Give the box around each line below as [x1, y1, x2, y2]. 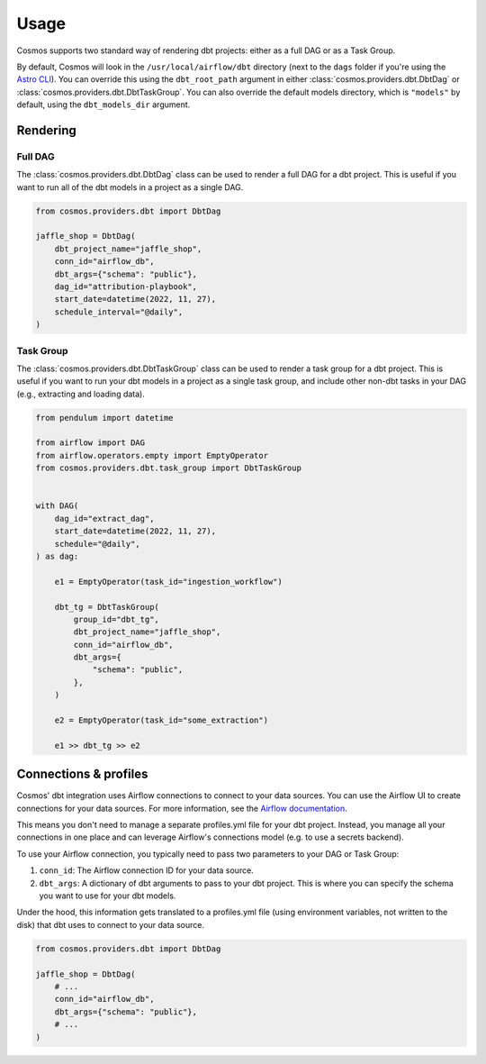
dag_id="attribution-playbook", [54, 281, 198, 292]
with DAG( [35, 501, 79, 511]
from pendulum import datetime [35, 413, 175, 423]
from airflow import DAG [35, 438, 146, 448]
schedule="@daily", [54, 539, 141, 549]
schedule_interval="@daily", [54, 306, 184, 317]
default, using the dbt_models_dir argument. [16, 99, 191, 110]
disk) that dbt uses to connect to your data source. [16, 919, 204, 930]
